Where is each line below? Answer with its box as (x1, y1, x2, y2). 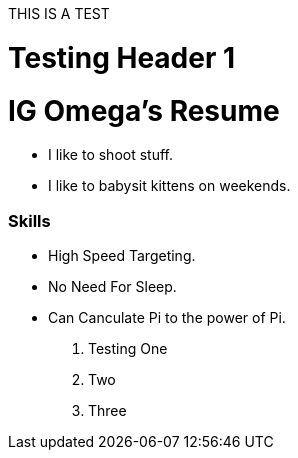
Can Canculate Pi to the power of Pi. (48, 309, 286, 326)
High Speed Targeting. (48, 247, 196, 264)
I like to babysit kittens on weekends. (48, 177, 291, 195)
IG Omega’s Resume (8, 93, 280, 128)
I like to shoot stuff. (48, 146, 174, 164)
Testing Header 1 (8, 40, 236, 75)
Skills (8, 210, 51, 231)
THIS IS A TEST (8, 5, 110, 22)
